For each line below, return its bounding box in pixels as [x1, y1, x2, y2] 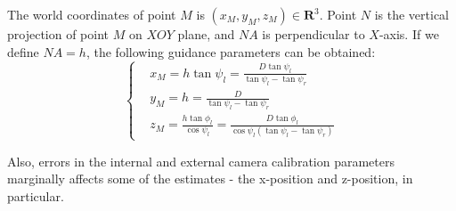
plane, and [177, 25, 235, 43]
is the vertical [374, 5, 450, 23]
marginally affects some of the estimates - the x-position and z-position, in [7, 169, 413, 188]
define [7, 42, 39, 61]
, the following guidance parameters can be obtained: [85, 42, 376, 61]
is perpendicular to [262, 25, 365, 43]
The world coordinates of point [7, 5, 176, 23]
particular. [7, 186, 64, 205]
